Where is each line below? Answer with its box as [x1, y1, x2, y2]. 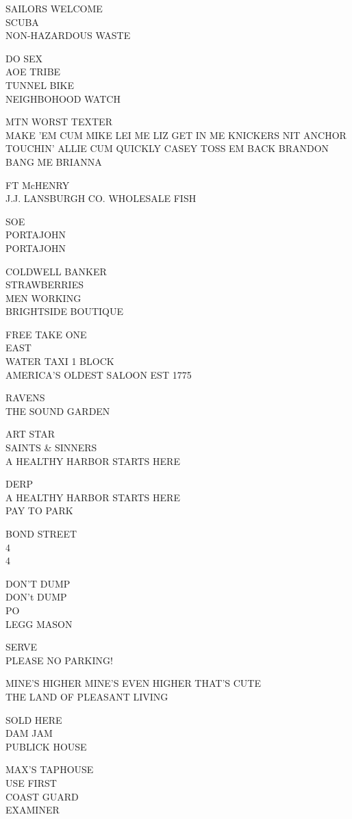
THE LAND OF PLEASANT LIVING [5, 689, 168, 703]
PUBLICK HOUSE [5, 739, 87, 753]
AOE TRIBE [5, 64, 61, 79]
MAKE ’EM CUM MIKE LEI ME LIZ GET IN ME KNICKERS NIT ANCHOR [5, 127, 347, 142]
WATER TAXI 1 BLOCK [5, 354, 114, 368]
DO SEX [5, 51, 43, 65]
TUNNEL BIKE [5, 77, 74, 92]
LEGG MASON [5, 616, 73, 631]
